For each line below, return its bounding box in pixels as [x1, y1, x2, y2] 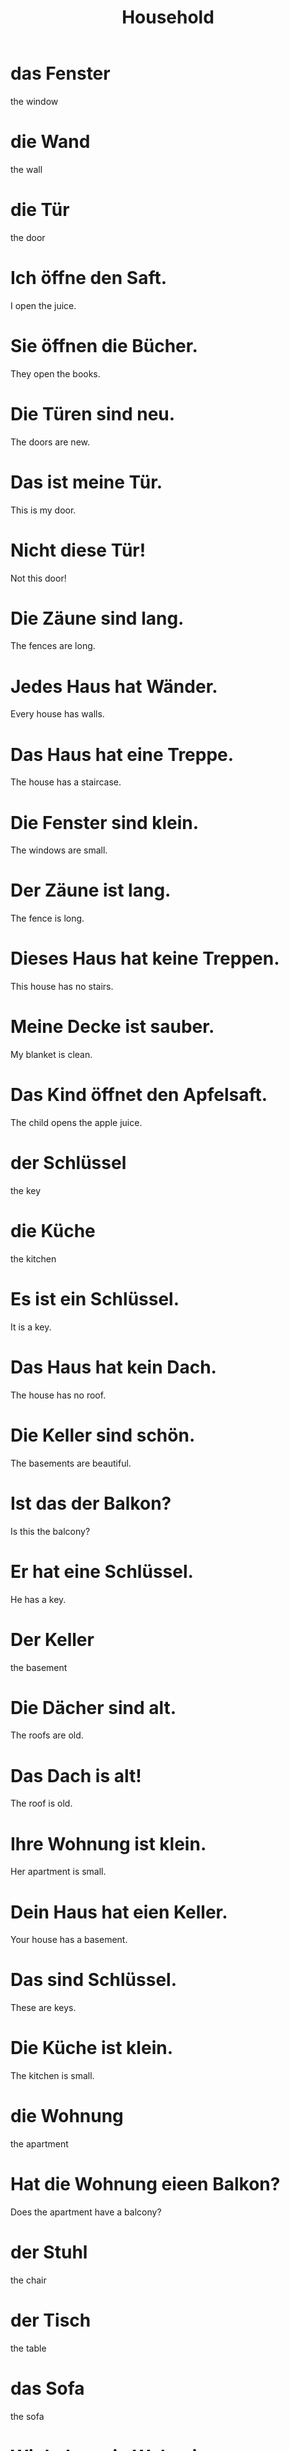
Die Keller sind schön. [10, 1424, 196, 1446]
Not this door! [10, 572, 67, 584]
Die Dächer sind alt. [10, 1696, 177, 1719]
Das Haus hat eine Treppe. [10, 743, 235, 766]
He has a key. [10, 1593, 67, 1605]
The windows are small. [10, 844, 108, 856]
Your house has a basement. [10, 1934, 128, 1946]
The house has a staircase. [10, 776, 122, 788]
